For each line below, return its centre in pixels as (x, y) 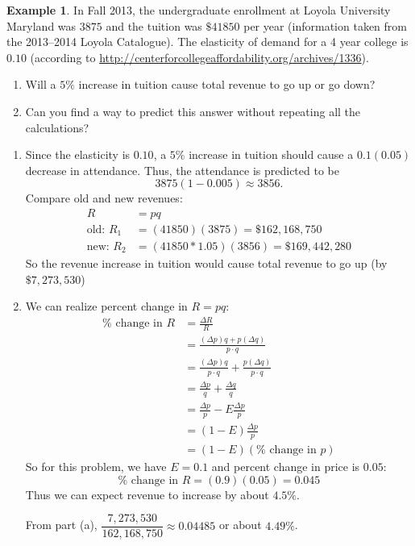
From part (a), (61, 525)
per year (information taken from (325, 25)
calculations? (57, 127)
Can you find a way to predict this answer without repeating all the (193, 111)
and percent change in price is (286, 467)
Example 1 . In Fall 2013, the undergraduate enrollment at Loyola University (199, 10)
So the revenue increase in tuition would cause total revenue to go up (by (206, 263)
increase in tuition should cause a (271, 154)
